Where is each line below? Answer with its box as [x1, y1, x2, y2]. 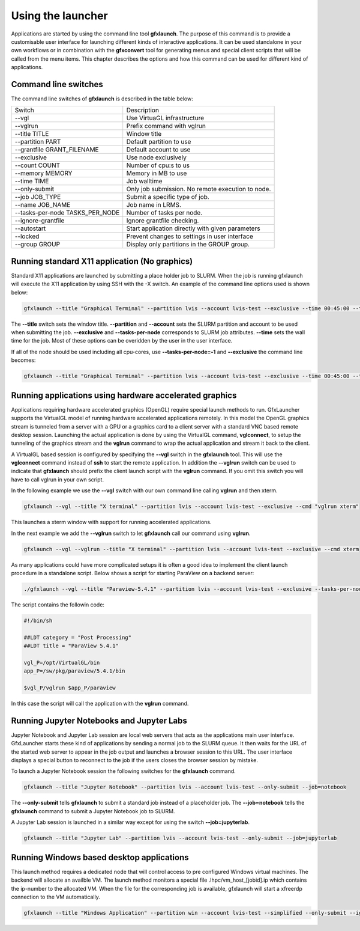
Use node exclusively [126, 153, 187, 162]
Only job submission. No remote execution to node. [126, 185, 271, 194]
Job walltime [126, 177, 163, 186]
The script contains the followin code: [11, 601, 105, 608]
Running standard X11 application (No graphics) [11, 256, 193, 266]
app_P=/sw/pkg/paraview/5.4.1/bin [23, 668, 125, 674]
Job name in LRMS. [126, 201, 181, 209]
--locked [14, 232, 40, 240]
